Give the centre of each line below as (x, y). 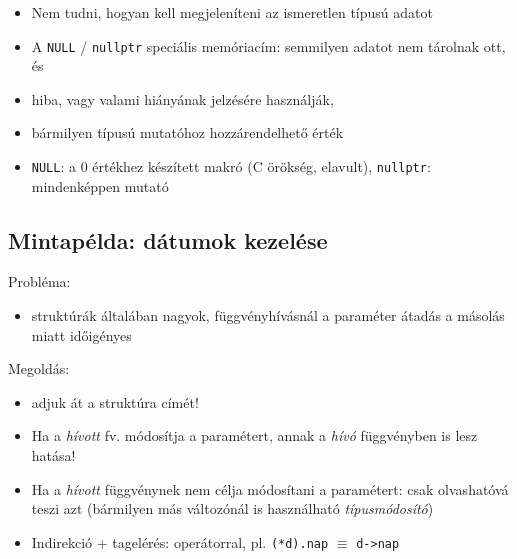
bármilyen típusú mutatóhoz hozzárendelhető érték (187, 132)
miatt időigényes (81, 334)
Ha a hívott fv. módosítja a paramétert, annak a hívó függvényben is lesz (254, 435)
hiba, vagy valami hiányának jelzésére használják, (182, 98)
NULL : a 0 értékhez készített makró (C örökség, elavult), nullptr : (231, 166)
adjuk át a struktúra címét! (115, 401)
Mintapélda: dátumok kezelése (168, 239)
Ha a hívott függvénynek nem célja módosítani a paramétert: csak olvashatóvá (270, 488)
